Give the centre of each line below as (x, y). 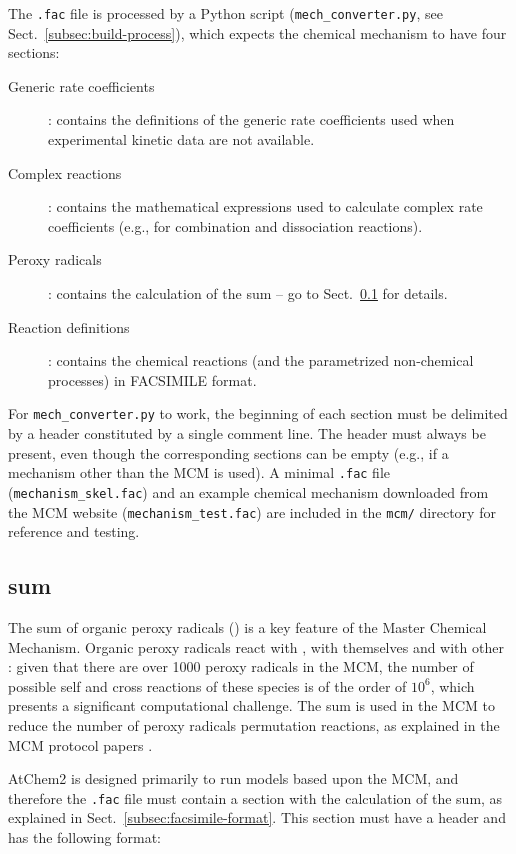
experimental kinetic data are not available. (181, 139)
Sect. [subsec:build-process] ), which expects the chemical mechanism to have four (257, 32)
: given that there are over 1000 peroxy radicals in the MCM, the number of (241, 666)
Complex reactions (65, 172)
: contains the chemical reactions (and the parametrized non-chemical (261, 360)
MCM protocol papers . (80, 744)
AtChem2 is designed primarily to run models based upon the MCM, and (233, 778)
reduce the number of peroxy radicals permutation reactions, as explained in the (254, 724)
